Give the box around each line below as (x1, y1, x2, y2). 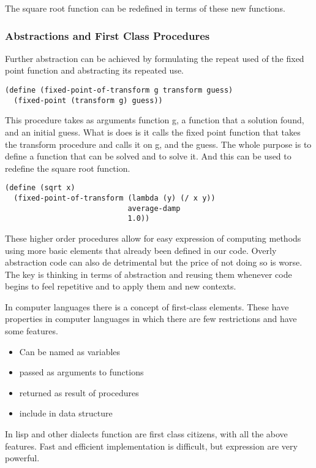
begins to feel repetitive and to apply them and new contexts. (5, 280, 236, 293)
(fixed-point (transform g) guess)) (13, 96, 163, 105)
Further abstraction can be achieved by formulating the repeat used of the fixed (5, 52, 304, 64)
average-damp (127, 204, 181, 213)
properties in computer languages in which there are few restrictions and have (5, 312, 297, 325)
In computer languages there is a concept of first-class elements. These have (5, 300, 289, 313)
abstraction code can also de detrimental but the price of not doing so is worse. (5, 256, 303, 269)
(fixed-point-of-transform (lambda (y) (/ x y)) (13, 193, 216, 202)
